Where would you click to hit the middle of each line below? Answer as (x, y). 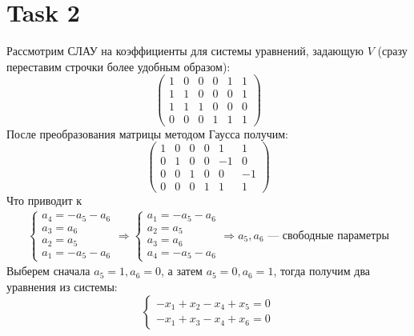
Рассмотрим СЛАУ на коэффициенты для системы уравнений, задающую (185, 51)
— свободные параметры (328, 236)
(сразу (392, 51)
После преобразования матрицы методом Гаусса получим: (147, 133)
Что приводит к (44, 200)
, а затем (181, 271)
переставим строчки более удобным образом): (119, 66)
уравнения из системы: (62, 286)
